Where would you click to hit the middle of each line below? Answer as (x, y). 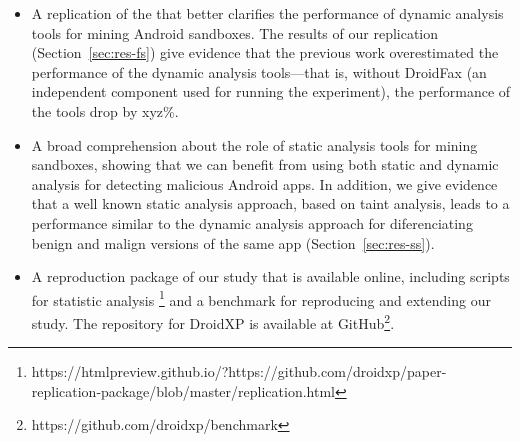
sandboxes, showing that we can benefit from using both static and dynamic (265, 164)
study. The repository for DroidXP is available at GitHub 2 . (213, 321)
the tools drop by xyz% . (105, 110)
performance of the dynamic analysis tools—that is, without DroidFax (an (259, 71)
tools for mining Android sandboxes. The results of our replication (235, 32)
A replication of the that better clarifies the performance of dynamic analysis (267, 13)
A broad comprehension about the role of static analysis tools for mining (254, 144)
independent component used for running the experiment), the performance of (271, 91)
